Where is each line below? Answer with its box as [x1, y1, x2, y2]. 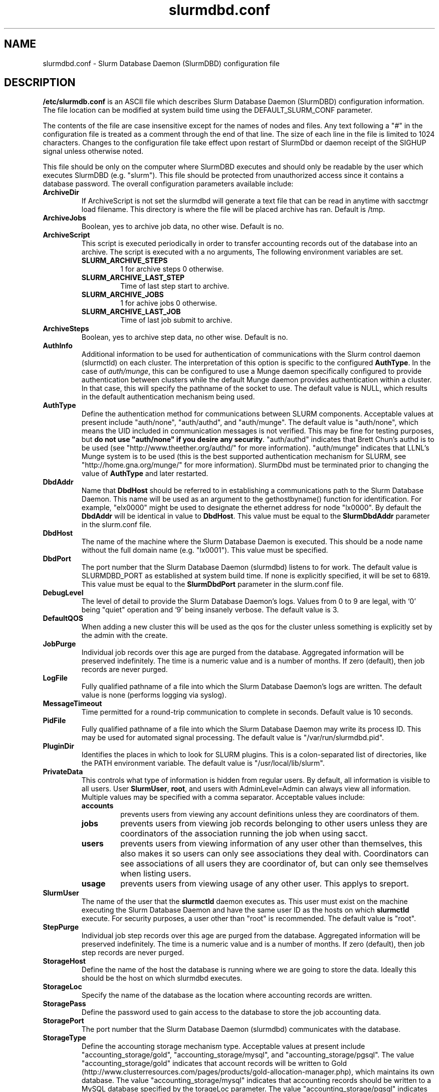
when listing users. [120, 868, 191, 879]
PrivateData [43, 767, 83, 776]
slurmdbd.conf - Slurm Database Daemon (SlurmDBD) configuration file [43, 59, 280, 68]
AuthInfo [43, 341, 73, 350]
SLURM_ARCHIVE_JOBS [81, 290, 164, 299]
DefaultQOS [43, 614, 83, 623]
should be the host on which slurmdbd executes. [81, 974, 243, 983]
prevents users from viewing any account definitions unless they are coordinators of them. [120, 810, 419, 819]
